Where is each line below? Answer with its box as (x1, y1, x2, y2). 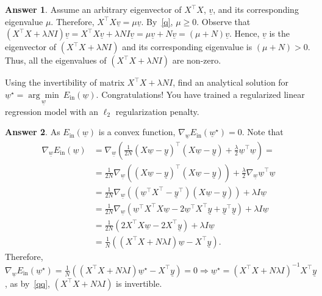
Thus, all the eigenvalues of (5, 54, 107, 67)
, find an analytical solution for (173, 76, 289, 89)
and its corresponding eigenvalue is (122, 40, 252, 53)
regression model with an (5, 105, 99, 117)
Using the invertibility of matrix (5, 76, 125, 89)
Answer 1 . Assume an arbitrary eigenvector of (5, 3, 182, 15)
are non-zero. (172, 54, 221, 67)
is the (269, 27, 290, 40)
